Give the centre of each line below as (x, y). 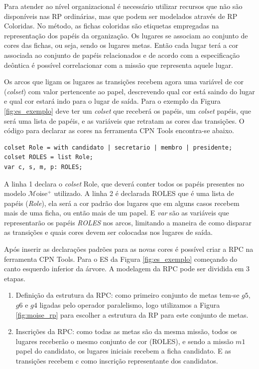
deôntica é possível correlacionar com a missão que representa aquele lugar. (119, 65)
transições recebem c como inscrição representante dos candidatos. (117, 361)
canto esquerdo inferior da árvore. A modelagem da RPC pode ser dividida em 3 (127, 269)
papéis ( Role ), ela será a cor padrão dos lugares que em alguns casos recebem (122, 203)
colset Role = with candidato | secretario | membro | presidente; (118, 147)
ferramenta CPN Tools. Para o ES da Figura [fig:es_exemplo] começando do (121, 259)
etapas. (15, 278)
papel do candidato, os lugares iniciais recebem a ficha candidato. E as (123, 351)
